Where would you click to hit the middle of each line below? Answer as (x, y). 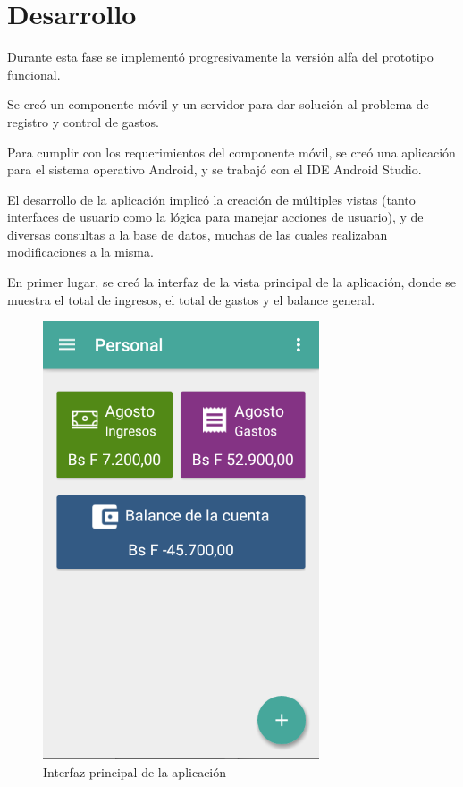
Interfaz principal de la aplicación (135, 771)
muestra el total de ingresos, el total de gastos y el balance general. (191, 299)
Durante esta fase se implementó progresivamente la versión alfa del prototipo (220, 57)
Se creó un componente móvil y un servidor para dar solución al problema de (218, 104)
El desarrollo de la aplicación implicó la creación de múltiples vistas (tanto (211, 199)
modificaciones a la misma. (80, 252)
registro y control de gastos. (83, 121)
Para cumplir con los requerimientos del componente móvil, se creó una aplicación (231, 152)
